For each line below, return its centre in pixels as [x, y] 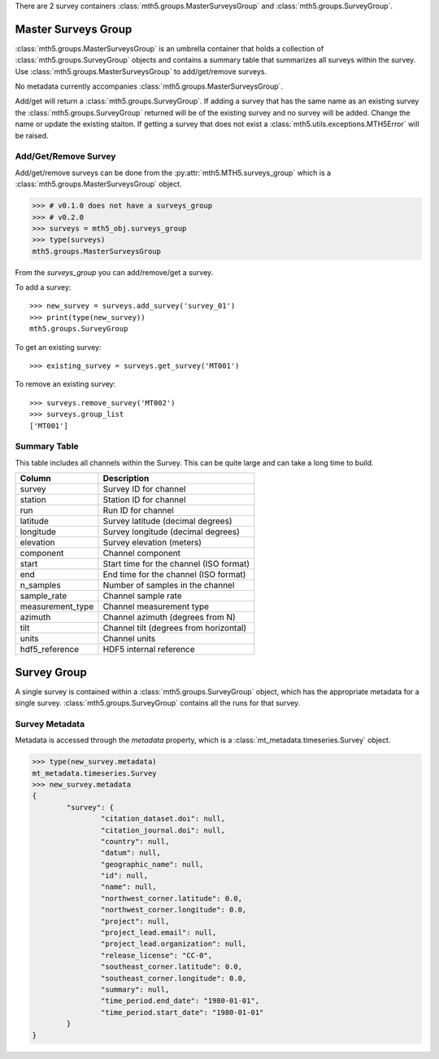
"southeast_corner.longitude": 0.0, [174, 978]
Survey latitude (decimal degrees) [167, 521]
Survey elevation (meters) [152, 543]
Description [126, 479]
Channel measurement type [156, 606]
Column [36, 479]
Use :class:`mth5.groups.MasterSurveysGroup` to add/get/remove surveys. [141, 71]
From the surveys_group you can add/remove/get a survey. [114, 272]
